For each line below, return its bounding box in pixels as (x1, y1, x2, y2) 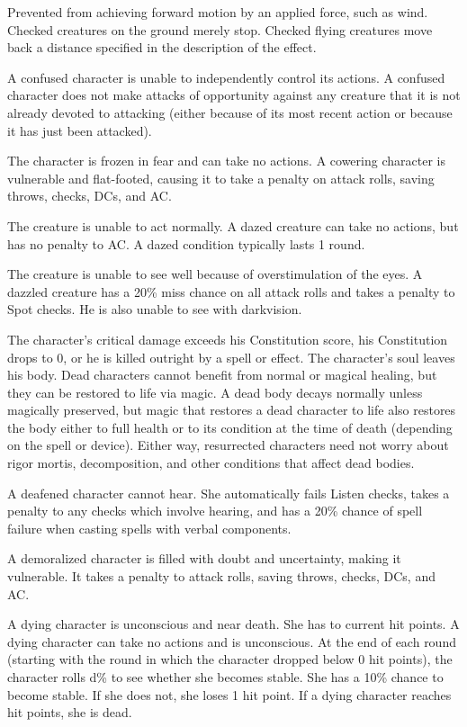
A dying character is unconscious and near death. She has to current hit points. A (7, 615, 460, 633)
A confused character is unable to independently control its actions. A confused (7, 67, 445, 86)
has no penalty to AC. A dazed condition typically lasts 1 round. (7, 234, 365, 253)
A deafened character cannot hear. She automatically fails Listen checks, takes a (7, 483, 450, 502)
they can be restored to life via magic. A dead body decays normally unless (7, 382, 423, 401)
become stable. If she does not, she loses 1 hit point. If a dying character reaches (7, 685, 452, 704)
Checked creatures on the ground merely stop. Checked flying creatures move (7, 20, 433, 39)
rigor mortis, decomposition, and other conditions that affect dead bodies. (7, 453, 415, 472)
